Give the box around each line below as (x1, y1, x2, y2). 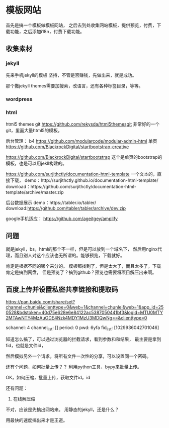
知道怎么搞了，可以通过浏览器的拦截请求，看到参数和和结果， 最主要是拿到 (6, 336, 161, 342)
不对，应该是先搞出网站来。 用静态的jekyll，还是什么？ (6, 406, 119, 412)
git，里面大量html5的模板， (6, 127, 62, 133)
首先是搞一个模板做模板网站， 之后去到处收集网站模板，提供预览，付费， (6, 22, 157, 28)
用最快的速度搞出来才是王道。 (6, 417, 67, 423)
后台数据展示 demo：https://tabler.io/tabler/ (6, 199, 97, 205)
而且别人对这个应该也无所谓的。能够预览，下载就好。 (14, 252, 125, 258)
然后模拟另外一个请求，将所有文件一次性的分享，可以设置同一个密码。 (6, 353, 151, 359)
